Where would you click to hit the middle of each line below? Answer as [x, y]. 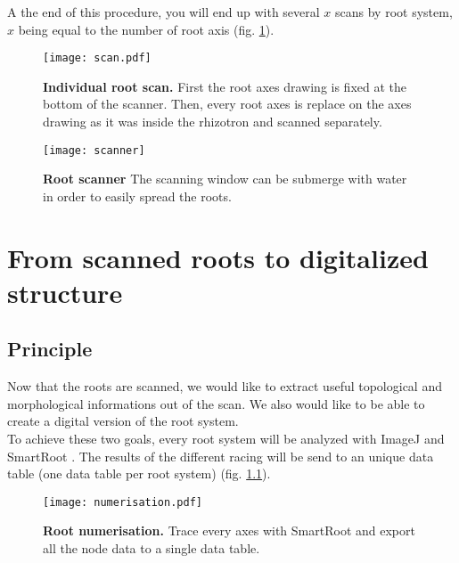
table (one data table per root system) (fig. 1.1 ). [139, 473]
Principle [50, 349]
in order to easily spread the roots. [137, 196]
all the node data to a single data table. [152, 548]
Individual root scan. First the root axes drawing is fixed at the [225, 86]
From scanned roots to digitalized [218, 257]
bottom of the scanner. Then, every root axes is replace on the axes [227, 104]
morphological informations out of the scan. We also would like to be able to [216, 403]
